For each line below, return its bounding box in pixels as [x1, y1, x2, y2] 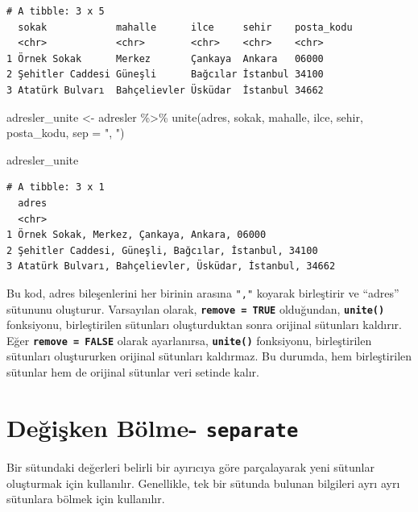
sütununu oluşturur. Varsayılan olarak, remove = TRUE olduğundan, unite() [6, 300, 385, 317]
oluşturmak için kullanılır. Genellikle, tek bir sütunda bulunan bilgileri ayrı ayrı [6, 474, 400, 491]
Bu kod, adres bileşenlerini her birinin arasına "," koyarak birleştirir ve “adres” [6, 284, 399, 301]
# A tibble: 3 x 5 [6, 6, 105, 17]
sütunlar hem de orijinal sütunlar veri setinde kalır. [6, 364, 259, 381]
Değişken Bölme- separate [6, 410, 299, 443]
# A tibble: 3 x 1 [6, 181, 105, 194]
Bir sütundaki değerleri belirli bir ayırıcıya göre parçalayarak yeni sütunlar [6, 458, 375, 475]
